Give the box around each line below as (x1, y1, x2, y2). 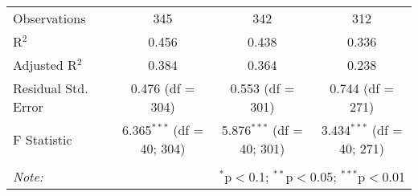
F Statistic (13, 129, 72, 149)
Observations (13, 9, 86, 27)
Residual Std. (13, 79, 88, 97)
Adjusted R (13, 55, 77, 74)
